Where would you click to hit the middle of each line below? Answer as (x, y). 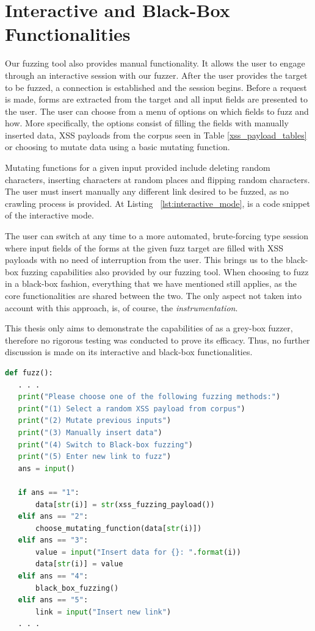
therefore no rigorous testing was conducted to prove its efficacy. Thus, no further (157, 340)
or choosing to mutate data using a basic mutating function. (118, 147)
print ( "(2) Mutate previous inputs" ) (95, 421)
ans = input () (46, 468)
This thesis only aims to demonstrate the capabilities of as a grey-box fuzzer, (149, 328)
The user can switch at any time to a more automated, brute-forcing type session (157, 236)
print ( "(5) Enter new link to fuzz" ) (95, 457)
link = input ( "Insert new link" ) (103, 612)
